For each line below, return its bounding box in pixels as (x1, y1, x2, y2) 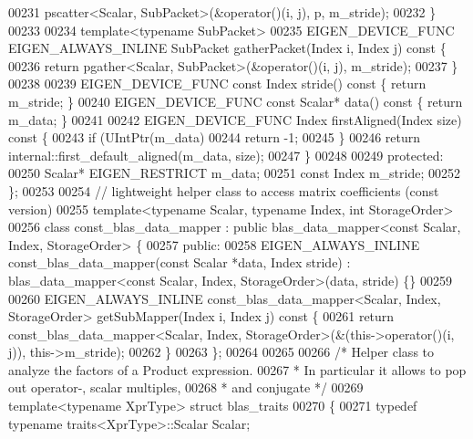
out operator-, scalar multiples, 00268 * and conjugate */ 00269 (8, 378, 364, 397)
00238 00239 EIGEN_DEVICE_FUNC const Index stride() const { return (8, 74, 427, 93)
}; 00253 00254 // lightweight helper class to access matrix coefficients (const (8, 181, 439, 200)
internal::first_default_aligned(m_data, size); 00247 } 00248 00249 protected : (8, 145, 444, 164)
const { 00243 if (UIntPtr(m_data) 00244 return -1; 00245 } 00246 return (8, 128, 421, 147)
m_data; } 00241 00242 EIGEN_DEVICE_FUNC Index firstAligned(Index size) (8, 110, 462, 129)
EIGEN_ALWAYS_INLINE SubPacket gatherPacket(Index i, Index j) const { (8, 38, 447, 57)
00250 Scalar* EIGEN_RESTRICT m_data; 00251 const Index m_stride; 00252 (8, 163, 460, 183)
